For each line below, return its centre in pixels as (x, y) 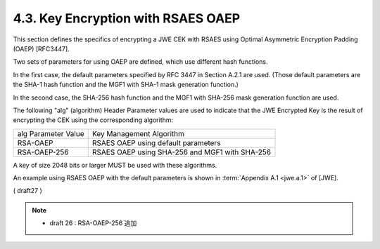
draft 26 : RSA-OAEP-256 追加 (93, 223)
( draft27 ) (27, 191)
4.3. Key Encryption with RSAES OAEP (127, 18)
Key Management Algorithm (138, 133)
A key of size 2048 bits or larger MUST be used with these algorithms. (115, 165)
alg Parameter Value (51, 133)
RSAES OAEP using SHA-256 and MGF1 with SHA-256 (181, 152)
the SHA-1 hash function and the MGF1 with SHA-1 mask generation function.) (126, 85)
